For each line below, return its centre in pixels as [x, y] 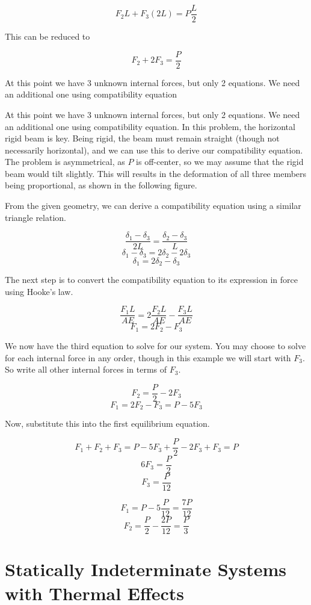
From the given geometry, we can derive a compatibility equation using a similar [153, 206]
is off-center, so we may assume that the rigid [220, 162]
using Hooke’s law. [39, 291]
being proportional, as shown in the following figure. [101, 185]
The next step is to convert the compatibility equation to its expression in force [151, 280]
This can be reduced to [48, 36]
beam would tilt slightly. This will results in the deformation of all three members [156, 173]
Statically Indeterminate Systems [146, 569]
